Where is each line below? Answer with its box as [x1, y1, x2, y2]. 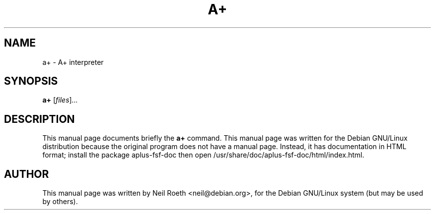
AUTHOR [4, 167, 49, 180]
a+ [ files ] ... [42, 96, 78, 105]
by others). [42, 197, 78, 206]
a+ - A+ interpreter [42, 57, 104, 66]
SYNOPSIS [4, 75, 58, 88]
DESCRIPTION [4, 112, 75, 125]
